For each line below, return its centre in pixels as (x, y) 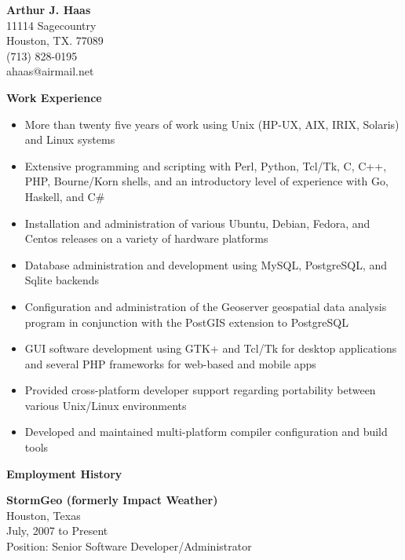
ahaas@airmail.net (50, 71)
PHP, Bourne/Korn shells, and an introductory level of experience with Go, (206, 181)
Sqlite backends (62, 280)
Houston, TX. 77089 (55, 40)
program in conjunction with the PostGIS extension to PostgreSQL (186, 322)
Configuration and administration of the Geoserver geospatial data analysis (206, 306)
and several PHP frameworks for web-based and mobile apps (170, 363)
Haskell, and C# (65, 196)
